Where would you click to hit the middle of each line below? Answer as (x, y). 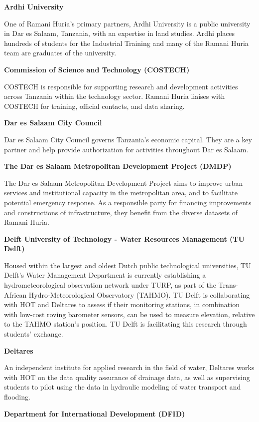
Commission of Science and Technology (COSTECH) (97, 69)
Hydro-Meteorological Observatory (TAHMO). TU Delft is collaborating (139, 294)
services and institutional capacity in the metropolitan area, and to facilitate (121, 193)
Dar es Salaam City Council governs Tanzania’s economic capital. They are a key (128, 139)
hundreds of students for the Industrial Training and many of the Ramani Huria (126, 43)
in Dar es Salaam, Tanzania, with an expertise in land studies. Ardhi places (120, 33)
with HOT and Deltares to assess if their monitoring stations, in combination (122, 304)
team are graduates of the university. (60, 53)
